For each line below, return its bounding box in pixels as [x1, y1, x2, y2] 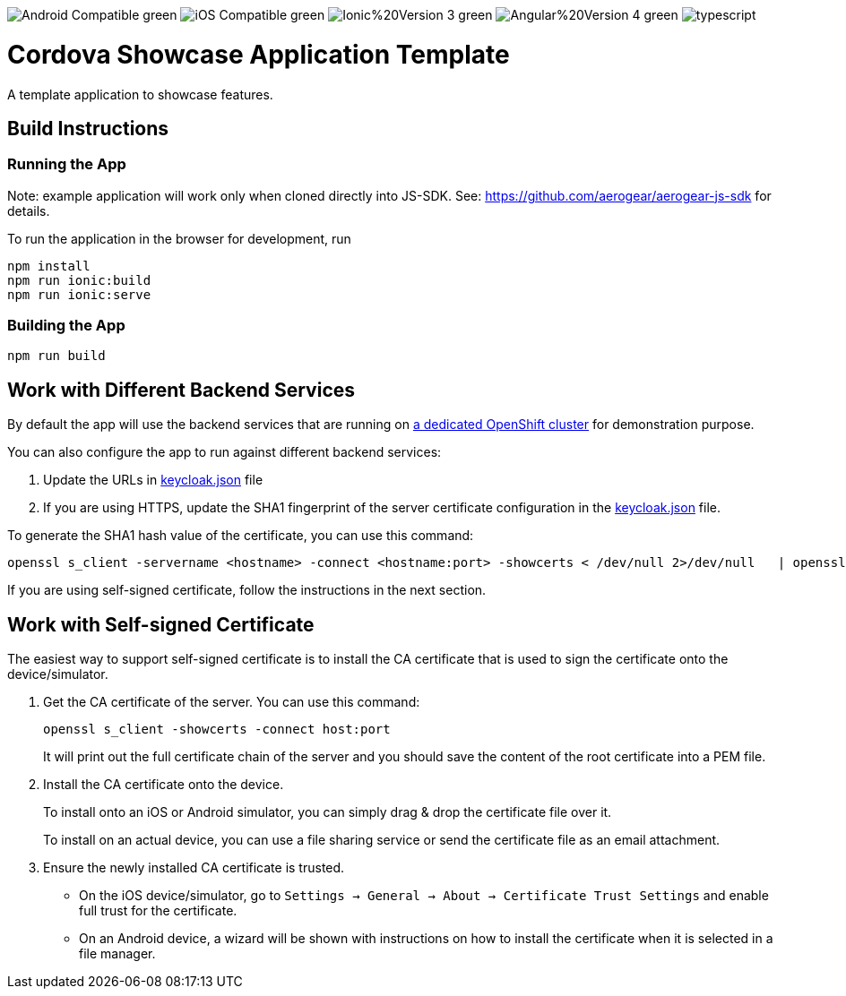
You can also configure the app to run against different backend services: [7, 444, 442, 460]
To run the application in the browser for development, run [7, 230, 351, 246]
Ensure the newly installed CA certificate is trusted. [43, 860, 345, 876]
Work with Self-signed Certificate [7, 613, 315, 636]
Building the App [7, 316, 125, 335]
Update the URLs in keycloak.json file [43, 472, 263, 488]
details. [7, 202, 50, 219]
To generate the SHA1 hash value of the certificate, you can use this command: [7, 528, 474, 544]
